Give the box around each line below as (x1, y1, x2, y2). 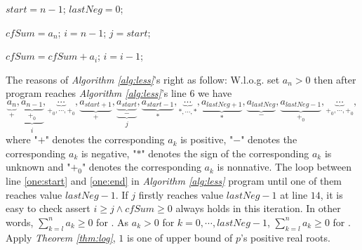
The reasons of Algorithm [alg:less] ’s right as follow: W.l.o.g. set (6, 72, 280, 86)
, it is (320, 187, 343, 202)
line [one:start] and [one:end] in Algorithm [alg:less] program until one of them (6, 173, 342, 188)
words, (6, 214, 34, 229)
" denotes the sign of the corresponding (141, 145, 309, 160)
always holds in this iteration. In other (175, 201, 341, 216)
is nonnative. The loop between (217, 159, 351, 174)
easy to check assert (6, 201, 90, 216)
